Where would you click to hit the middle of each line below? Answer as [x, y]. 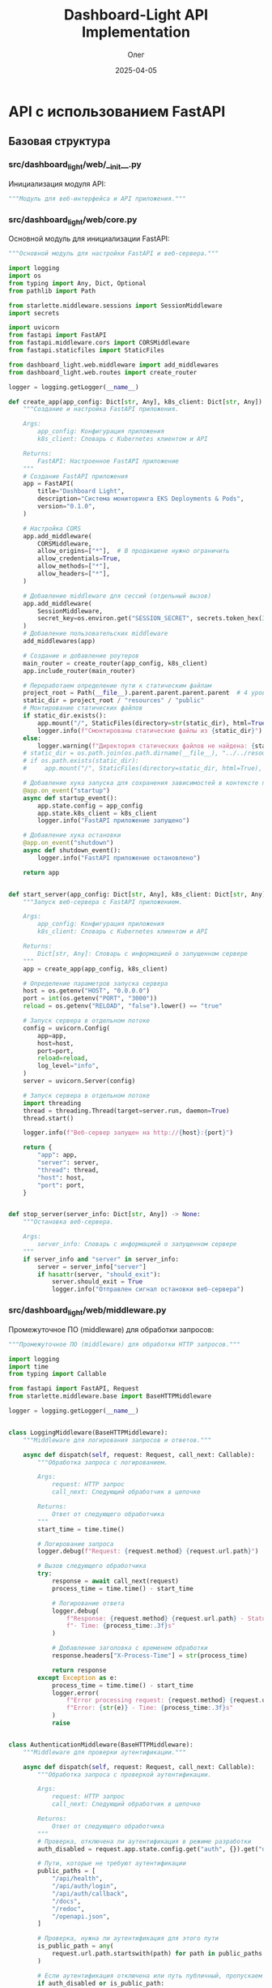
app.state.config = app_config [90, 805]
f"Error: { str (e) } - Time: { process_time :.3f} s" [149, 1708]
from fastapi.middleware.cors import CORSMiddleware [99, 343]
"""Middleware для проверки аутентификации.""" [104, 1752]
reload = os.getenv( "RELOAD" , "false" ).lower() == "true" [123, 1006]
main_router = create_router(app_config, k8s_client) [115, 663]
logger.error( [75, 1693]
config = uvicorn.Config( [67, 1028]
